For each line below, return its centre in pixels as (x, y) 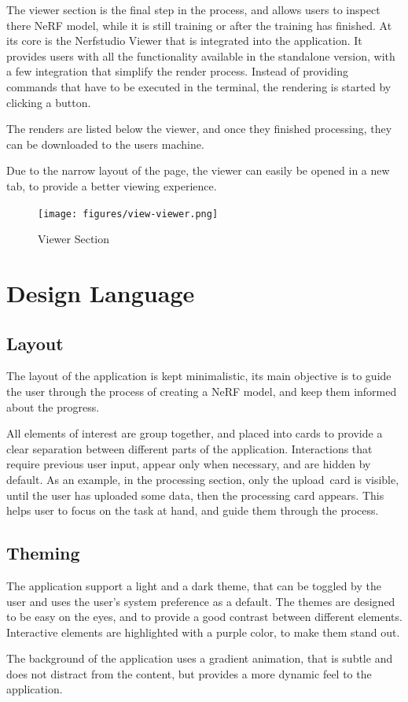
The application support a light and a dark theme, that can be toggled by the (194, 585)
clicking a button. (49, 102)
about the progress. (53, 406)
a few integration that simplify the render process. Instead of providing (177, 71)
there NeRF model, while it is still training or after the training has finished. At (199, 25)
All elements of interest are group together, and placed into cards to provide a (195, 433)
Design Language (101, 292)
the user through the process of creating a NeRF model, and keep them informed (202, 391)
